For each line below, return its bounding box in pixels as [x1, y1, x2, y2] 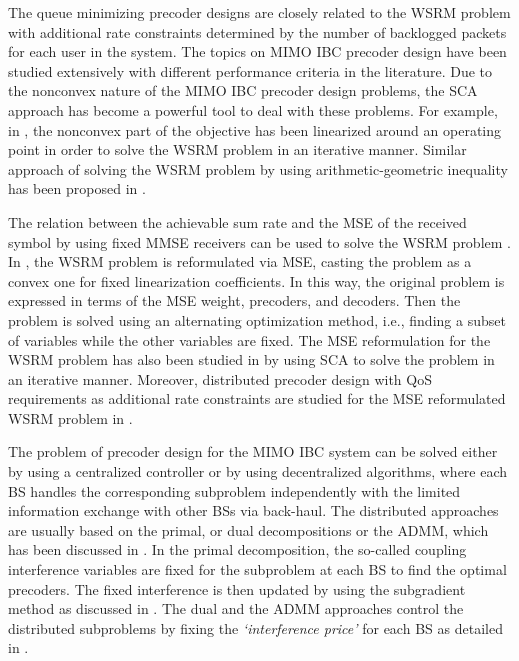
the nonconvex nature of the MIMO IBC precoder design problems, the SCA [8, 80, 478, 101]
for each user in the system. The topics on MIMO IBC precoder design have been [8, 41, 507, 62]
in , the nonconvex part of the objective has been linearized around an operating [8, 119, 501, 140]
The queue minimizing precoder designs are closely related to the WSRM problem [8, 2, 511, 22]
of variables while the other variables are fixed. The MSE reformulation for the [8, 329, 491, 350]
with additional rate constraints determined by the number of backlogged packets [8, 21, 507, 42]
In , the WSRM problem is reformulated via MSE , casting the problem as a [8, 251, 472, 272]
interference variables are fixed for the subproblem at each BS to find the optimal [8, 559, 507, 580]
